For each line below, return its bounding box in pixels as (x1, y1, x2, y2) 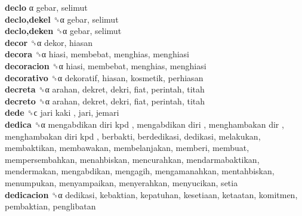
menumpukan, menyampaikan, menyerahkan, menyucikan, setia (5, 176, 238, 189)
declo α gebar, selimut (5, 1, 88, 13)
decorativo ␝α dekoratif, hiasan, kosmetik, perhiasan (5, 71, 204, 84)
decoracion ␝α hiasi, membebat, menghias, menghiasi (5, 59, 207, 72)
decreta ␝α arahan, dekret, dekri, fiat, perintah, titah (5, 83, 205, 95)
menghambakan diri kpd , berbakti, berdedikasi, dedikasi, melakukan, (5, 129, 261, 142)
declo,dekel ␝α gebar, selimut (5, 13, 119, 25)
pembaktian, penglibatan (5, 200, 96, 212)
